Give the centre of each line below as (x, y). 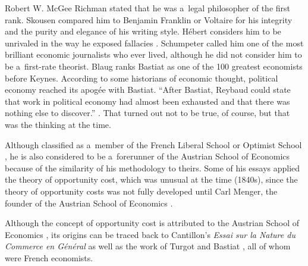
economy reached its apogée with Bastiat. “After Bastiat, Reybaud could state (148, 90)
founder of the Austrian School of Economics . (89, 203)
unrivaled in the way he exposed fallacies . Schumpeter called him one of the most (154, 43)
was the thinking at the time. (58, 124)
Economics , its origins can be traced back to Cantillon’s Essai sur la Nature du (150, 234)
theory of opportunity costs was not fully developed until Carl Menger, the (141, 191)
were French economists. (49, 257)
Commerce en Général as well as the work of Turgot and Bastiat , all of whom (148, 246)
